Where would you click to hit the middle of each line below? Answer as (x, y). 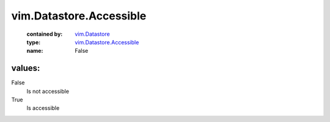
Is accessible (43, 108)
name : (35, 51)
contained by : (45, 34)
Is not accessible (48, 91)
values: (26, 68)
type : (34, 42)
